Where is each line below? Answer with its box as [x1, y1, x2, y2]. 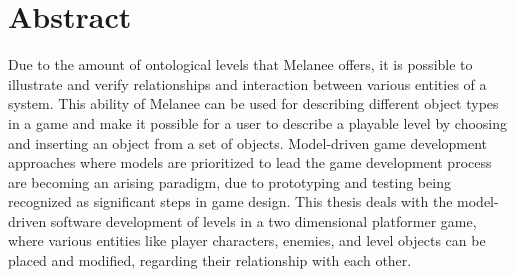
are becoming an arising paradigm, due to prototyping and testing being [8, 171, 451, 192]
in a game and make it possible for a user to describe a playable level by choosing [8, 112, 508, 133]
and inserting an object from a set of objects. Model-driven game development [8, 132, 488, 153]
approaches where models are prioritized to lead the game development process [8, 152, 492, 173]
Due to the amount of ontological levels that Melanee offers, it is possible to [8, 54, 473, 75]
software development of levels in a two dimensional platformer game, [50, 210, 477, 231]
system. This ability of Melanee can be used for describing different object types [8, 93, 499, 114]
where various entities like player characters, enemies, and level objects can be [8, 230, 486, 251]
